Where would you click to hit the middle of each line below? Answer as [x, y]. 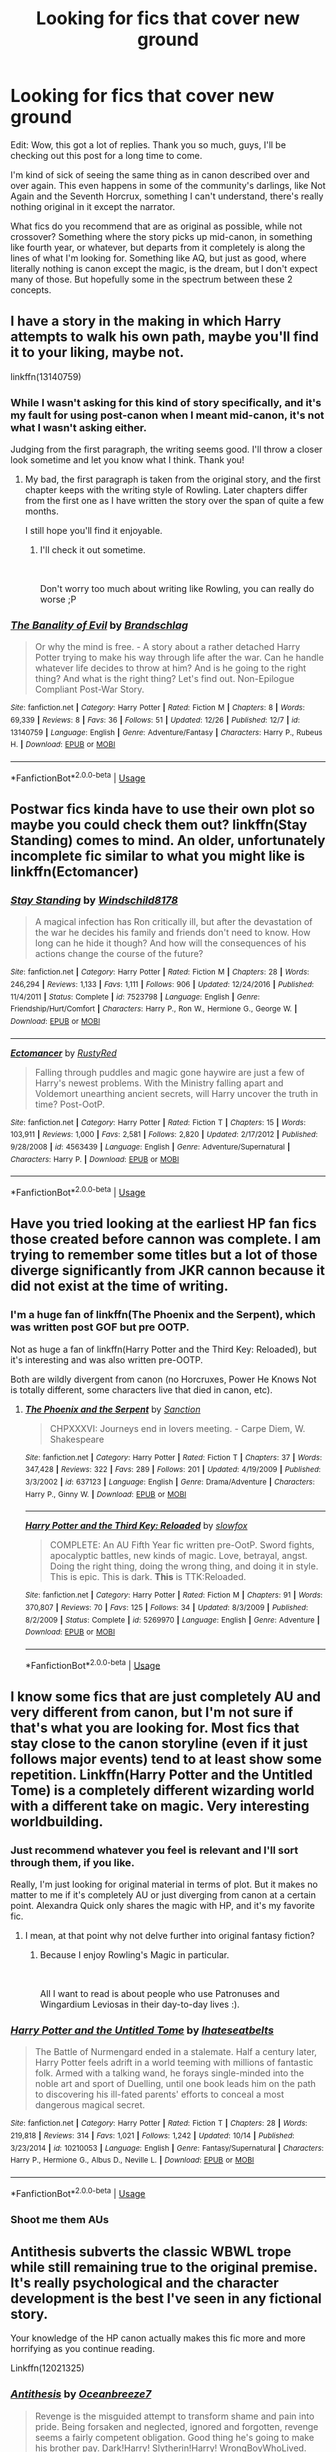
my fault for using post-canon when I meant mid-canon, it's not [167, 415]
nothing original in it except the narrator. [93, 206]
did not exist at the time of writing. [119, 1286]
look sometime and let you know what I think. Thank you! [127, 460]
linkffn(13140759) [46, 376]
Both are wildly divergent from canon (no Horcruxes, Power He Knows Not [163, 1379]
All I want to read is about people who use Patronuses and [159, 1994]
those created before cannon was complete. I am [166, 1239]
